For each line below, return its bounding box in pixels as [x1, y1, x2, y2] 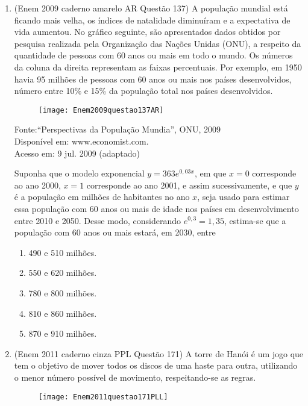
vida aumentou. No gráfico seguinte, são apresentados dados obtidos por [14, 25, 281, 38]
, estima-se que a [224, 214, 286, 226]
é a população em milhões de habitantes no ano [14, 190, 190, 203]
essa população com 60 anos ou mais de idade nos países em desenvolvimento [14, 202, 299, 214]
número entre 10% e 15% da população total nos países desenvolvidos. [14, 84, 273, 97]
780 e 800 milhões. [28, 286, 97, 299]
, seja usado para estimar [197, 190, 290, 203]
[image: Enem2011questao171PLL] [38, 392, 168, 401]
